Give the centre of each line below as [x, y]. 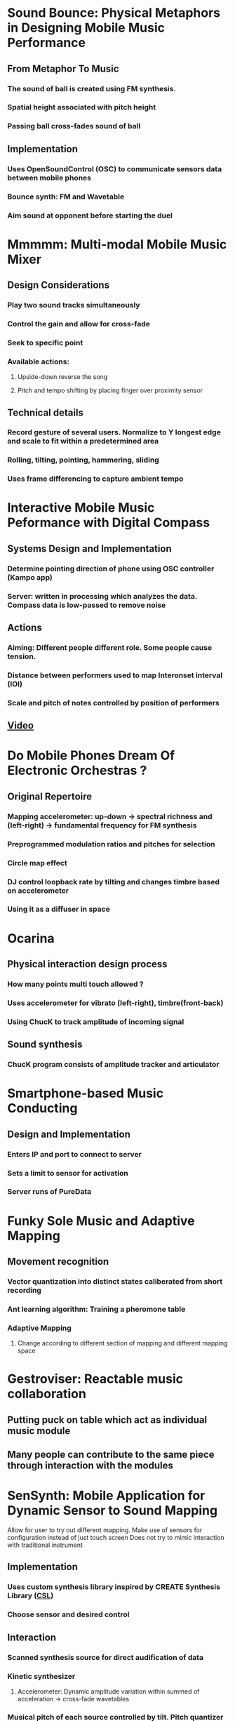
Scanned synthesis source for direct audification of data [106, 1657]
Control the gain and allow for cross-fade [79, 324]
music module [39, 1431]
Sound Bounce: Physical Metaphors [114, 13]
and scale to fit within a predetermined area [83, 441]
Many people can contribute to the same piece [111, 1455]
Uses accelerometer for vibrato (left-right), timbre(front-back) [115, 1003]
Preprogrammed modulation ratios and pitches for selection [111, 844]
